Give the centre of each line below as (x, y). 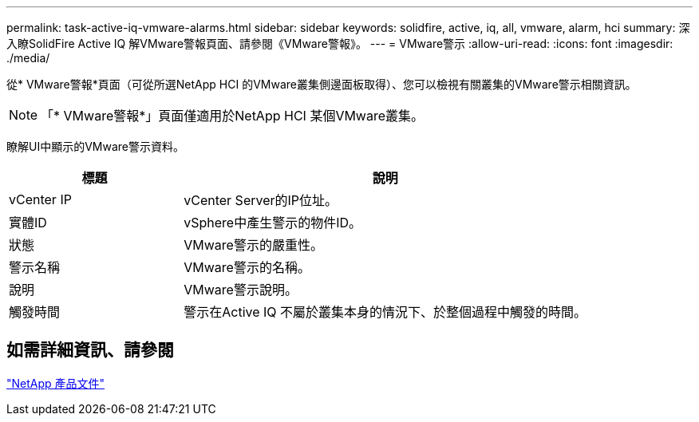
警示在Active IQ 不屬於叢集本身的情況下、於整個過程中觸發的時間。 (385, 312)
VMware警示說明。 (241, 290)
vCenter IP (40, 199)
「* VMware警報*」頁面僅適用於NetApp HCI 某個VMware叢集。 (233, 116)
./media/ (28, 58)
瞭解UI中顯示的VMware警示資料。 (96, 146)
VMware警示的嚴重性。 (253, 245)
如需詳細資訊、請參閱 (90, 350)
